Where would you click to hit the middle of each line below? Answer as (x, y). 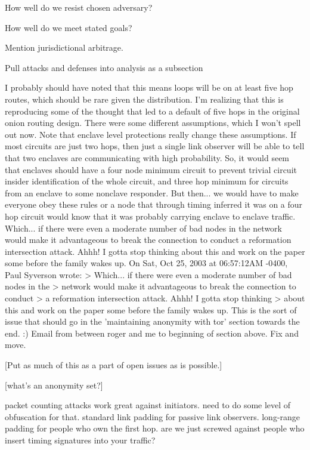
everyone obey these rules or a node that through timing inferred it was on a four (154, 204)
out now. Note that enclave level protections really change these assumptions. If (151, 134)
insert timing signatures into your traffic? (80, 440)
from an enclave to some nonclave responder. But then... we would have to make (152, 192)
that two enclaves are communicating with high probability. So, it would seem (147, 157)
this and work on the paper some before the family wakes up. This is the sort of (151, 309)
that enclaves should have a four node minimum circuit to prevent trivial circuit (151, 169)
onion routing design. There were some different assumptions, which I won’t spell (153, 123)
